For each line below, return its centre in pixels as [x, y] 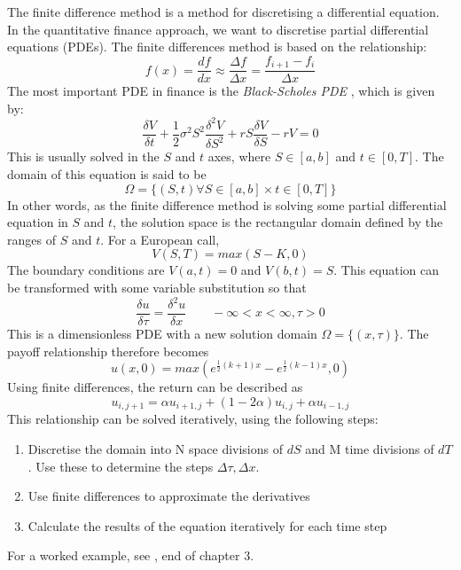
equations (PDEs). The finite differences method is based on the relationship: [217, 47]
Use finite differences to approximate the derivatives [169, 496]
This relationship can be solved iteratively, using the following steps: [193, 419]
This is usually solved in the [83, 156]
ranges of [31, 239]
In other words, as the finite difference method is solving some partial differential [227, 204]
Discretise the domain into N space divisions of [156, 448]
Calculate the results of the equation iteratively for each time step [207, 525]
